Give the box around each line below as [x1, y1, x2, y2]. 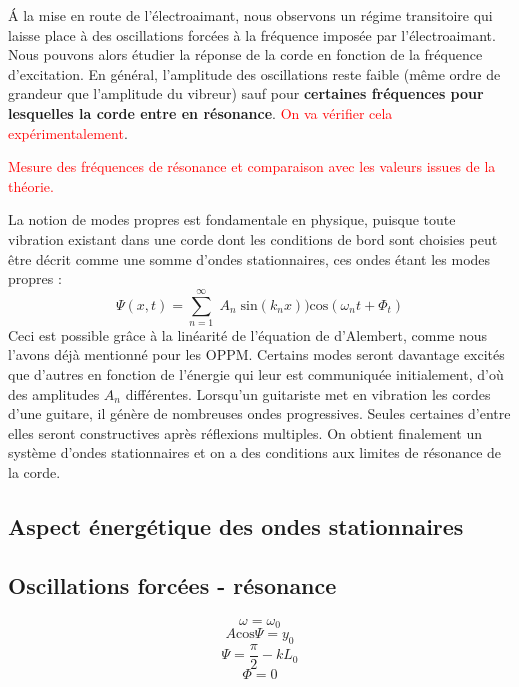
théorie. [8, 175, 54, 196]
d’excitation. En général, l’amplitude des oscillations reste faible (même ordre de [8, 63, 501, 84]
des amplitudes [8, 383, 100, 404]
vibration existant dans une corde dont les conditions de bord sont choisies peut [8, 228, 498, 249]
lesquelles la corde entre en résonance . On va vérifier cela [8, 102, 393, 123]
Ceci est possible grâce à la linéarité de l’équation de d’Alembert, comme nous [8, 324, 488, 345]
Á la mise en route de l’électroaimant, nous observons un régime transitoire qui [8, 5, 493, 25]
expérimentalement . [8, 122, 128, 143]
